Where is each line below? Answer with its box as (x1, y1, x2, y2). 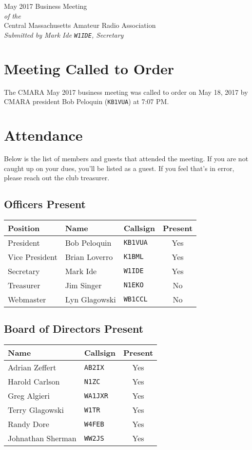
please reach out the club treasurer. (4, 172, 110, 183)
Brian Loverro (65, 251, 113, 262)
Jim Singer (65, 279, 102, 291)
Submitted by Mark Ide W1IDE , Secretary (4, 29, 124, 40)
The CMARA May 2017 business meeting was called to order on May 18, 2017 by (4, 86, 248, 97)
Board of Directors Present (4, 321, 144, 336)
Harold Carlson (8, 376, 60, 387)
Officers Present (4, 196, 86, 212)
